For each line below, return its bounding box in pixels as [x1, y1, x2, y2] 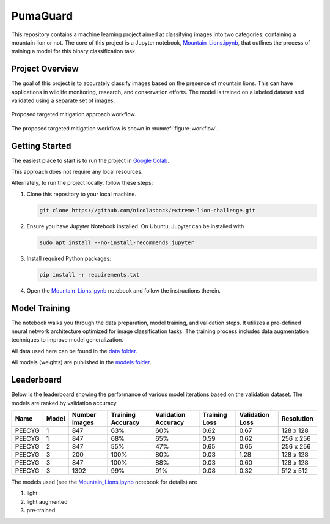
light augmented [26, 498, 68, 505]
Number [71, 410, 97, 419]
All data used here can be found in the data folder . [11, 347, 137, 354]
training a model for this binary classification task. [11, 48, 137, 55]
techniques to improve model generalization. [11, 336, 123, 343]
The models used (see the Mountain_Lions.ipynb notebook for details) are [11, 478, 198, 485]
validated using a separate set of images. [11, 97, 116, 104]
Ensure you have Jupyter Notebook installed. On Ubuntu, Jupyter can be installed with [26, 222, 244, 230]
